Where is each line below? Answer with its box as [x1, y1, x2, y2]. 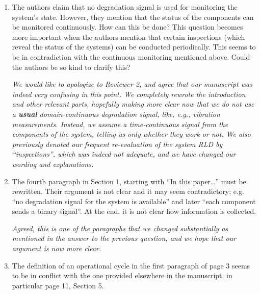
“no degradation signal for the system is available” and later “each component [12, 195, 256, 206]
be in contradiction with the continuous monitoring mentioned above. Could [12, 51, 250, 62]
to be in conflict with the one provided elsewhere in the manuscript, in [12, 270, 232, 281]
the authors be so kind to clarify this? [12, 61, 131, 72]
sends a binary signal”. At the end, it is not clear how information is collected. [12, 206, 256, 216]
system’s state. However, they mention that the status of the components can [12, 11, 254, 22]
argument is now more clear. [12, 243, 101, 254]
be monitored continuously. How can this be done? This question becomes [12, 21, 243, 32]
